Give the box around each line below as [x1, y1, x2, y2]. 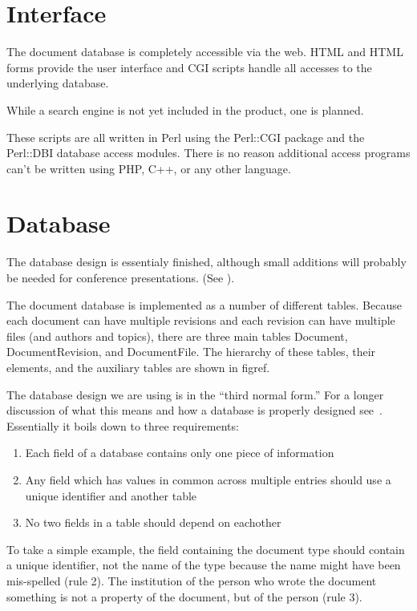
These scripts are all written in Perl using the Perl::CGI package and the [6, 128, 365, 145]
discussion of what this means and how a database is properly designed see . [6, 402, 383, 419]
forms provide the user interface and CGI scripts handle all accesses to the [6, 59, 372, 75]
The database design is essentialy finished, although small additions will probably [6, 253, 407, 270]
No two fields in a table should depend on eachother [25, 514, 281, 531]
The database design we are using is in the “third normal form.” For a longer [6, 386, 384, 403]
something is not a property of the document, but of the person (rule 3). [6, 588, 362, 605]
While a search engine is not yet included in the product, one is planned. [6, 101, 364, 118]
